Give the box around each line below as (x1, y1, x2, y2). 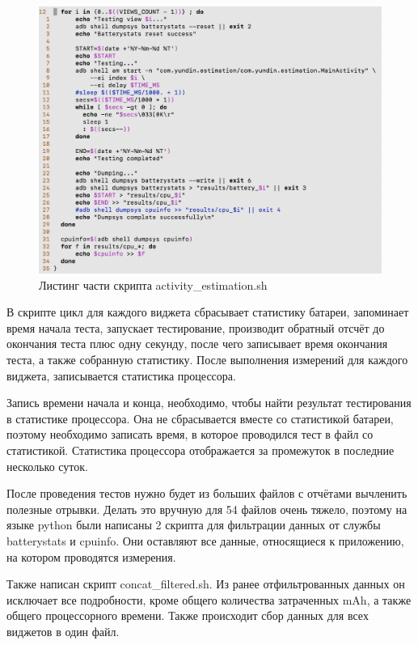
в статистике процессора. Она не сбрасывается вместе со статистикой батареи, (6, 409, 394, 426)
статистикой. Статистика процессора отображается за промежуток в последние (6, 441, 395, 458)
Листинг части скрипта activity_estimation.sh (39, 276, 268, 293)
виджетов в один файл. (6, 622, 120, 639)
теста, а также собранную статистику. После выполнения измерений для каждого (6, 350, 408, 367)
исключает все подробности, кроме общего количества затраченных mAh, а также (6, 591, 412, 608)
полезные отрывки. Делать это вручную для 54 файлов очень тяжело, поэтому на (6, 500, 407, 517)
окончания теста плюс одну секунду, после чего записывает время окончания (6, 335, 388, 352)
